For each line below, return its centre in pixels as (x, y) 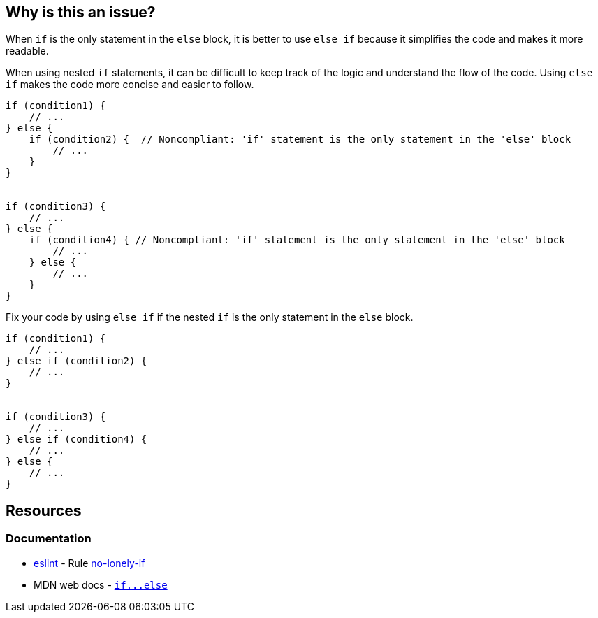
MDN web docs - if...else (101, 584)
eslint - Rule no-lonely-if (89, 563)
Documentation (49, 539)
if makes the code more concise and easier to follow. (130, 85)
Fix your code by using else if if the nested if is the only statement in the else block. (210, 317)
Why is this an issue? (81, 12)
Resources (44, 510)
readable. (27, 51)
